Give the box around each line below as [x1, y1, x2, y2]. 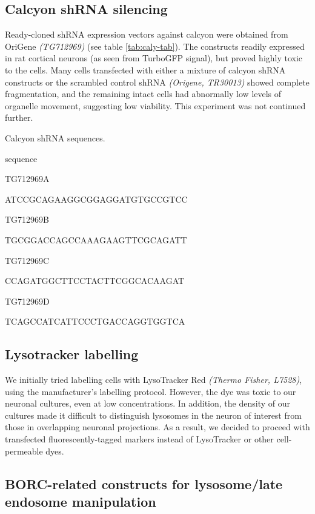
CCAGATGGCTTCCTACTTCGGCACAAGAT [5, 274, 185, 287]
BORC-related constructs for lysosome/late [5, 474, 283, 493]
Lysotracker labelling [5, 345, 139, 364]
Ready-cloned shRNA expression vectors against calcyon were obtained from [5, 28, 288, 41]
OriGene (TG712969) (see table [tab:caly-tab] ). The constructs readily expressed [5, 39, 305, 52]
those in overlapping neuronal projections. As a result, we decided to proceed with [5, 421, 310, 433]
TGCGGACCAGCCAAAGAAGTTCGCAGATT [5, 233, 187, 246]
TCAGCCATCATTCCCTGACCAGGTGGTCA [5, 315, 185, 328]
